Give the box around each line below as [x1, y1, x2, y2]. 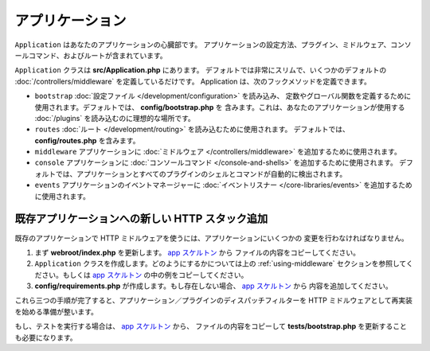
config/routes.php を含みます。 [34, 135, 140, 145]
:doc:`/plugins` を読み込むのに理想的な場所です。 [34, 113, 195, 123]
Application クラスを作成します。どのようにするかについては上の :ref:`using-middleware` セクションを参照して [34, 259, 406, 268]
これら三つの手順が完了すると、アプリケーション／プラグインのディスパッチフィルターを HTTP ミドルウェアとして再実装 [14, 295, 413, 306]
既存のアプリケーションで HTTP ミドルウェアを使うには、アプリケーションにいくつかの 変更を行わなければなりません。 [14, 233, 409, 243]
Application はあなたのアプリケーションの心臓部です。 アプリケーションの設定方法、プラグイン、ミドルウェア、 [14, 40, 391, 49]
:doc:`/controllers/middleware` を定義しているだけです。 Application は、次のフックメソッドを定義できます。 [14, 76, 372, 86]
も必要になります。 [14, 333, 77, 342]
